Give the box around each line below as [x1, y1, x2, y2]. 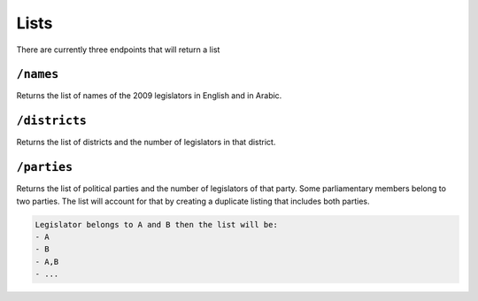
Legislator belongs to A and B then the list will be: [35, 220, 278, 229]
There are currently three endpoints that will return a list [16, 44, 220, 55]
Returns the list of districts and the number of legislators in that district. [16, 137, 276, 148]
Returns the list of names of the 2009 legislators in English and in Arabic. [16, 90, 282, 101]
